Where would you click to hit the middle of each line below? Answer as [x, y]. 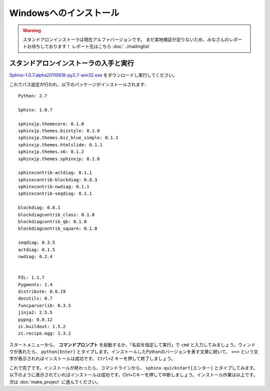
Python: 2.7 [33, 96]
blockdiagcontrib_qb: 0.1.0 [52, 222]
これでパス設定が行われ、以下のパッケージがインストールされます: [77, 84]
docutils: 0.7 [35, 299]
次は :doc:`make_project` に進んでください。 [55, 382]
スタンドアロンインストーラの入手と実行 [72, 63]
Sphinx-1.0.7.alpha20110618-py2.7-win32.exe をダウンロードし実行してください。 [93, 75]
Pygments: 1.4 [35, 284]
